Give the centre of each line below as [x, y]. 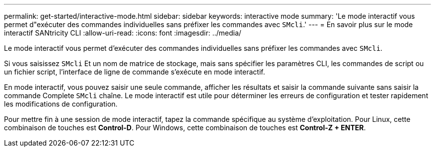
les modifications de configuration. [61, 104]
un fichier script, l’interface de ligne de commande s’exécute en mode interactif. [135, 72]
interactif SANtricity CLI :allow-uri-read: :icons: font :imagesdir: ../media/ [123, 33]
